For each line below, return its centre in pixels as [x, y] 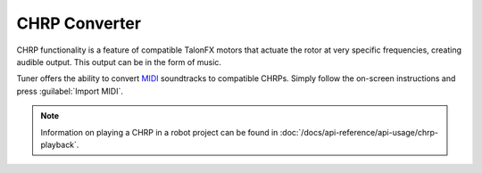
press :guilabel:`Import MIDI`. [70, 91]
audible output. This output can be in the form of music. [119, 62]
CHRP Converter [79, 23]
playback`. [60, 144]
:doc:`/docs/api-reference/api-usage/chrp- [359, 132]
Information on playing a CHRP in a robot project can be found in [159, 132]
